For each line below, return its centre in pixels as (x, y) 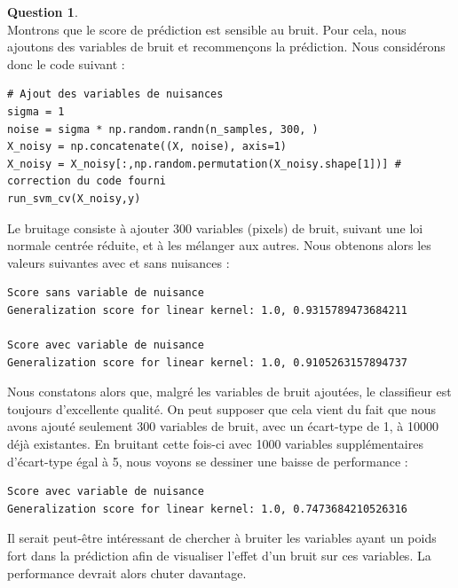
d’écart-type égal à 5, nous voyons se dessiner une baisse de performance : (208, 461)
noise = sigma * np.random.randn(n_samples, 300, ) (163, 129)
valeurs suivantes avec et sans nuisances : (118, 262)
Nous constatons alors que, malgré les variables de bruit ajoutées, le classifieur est (229, 392)
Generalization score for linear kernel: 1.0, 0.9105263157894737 (208, 362)
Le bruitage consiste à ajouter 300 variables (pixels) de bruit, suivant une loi (215, 227)
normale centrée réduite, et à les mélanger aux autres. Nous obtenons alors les (219, 245)
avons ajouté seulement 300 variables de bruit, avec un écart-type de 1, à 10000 (223, 426)
